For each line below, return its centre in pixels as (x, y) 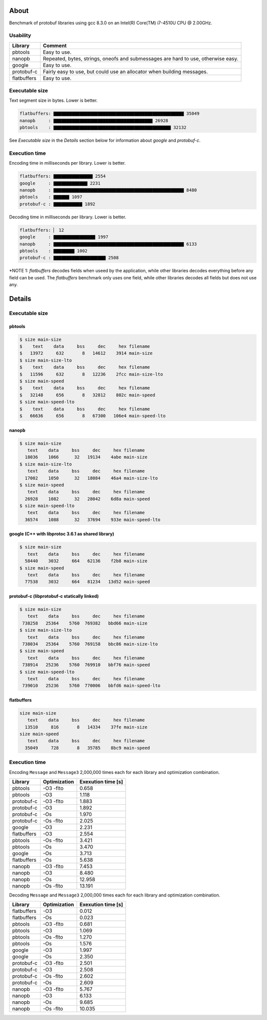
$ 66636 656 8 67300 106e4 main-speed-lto (92, 416)
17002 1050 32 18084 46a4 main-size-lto (91, 478)
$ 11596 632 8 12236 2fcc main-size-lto (91, 374)
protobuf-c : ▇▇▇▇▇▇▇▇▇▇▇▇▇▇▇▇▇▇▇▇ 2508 (69, 258)
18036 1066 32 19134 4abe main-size (86, 457)
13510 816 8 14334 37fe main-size (86, 727)
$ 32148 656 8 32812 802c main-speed (87, 395)
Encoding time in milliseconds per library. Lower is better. (67, 163)
